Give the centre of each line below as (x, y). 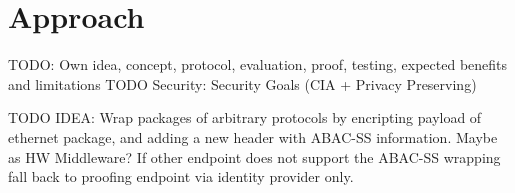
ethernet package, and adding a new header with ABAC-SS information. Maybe (253, 136)
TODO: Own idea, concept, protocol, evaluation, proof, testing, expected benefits (258, 64)
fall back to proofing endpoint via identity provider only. (181, 176)
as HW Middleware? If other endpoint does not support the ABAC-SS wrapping (254, 156)
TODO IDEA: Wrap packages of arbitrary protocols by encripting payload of (245, 117)
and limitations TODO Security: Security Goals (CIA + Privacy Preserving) (242, 83)
